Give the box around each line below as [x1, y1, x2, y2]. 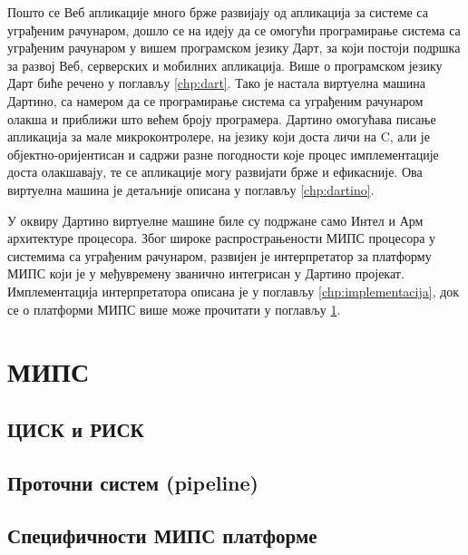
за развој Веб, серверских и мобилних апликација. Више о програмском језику [7, 55, 443, 74]
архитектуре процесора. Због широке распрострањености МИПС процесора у [7, 229, 436, 248]
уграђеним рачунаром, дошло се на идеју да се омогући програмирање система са [7, 20, 461, 39]
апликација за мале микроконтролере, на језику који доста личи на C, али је [7, 127, 430, 146]
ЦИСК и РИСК [7, 414, 144, 443]
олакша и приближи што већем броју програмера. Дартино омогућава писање [7, 109, 436, 128]
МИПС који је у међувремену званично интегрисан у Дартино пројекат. [7, 264, 405, 283]
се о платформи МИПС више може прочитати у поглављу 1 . [7, 299, 341, 318]
